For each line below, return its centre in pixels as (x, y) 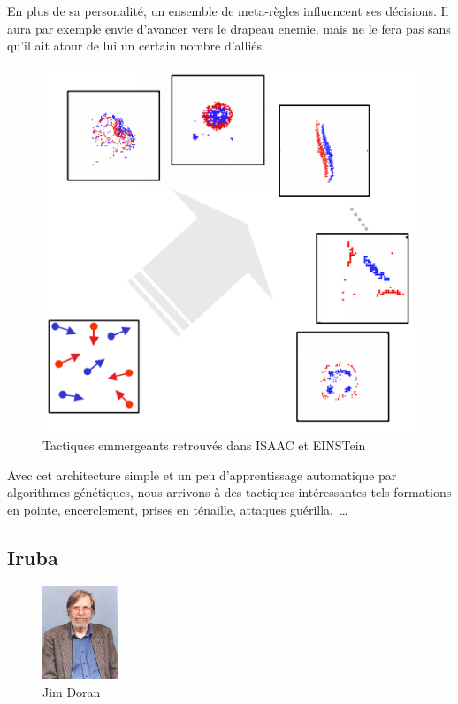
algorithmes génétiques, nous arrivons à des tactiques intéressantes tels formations (229, 492)
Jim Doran (72, 691)
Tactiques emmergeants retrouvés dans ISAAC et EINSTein (204, 445)
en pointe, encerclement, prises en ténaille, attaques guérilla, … (178, 510)
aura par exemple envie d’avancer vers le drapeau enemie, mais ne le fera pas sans (229, 28)
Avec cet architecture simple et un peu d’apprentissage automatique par (202, 474)
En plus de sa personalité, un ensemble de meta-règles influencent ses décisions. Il (228, 11)
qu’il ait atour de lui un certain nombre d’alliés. (136, 46)
